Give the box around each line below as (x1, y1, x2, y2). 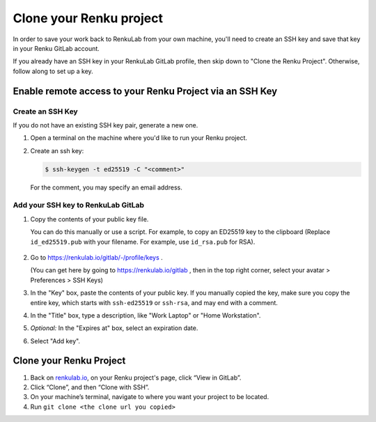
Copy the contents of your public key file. (30, 214, 149, 223)
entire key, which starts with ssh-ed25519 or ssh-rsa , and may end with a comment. (30, 298, 279, 306)
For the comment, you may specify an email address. (30, 183, 182, 192)
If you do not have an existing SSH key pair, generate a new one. (13, 120, 198, 129)
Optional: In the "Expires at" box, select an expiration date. (30, 324, 198, 332)
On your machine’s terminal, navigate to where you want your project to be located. (30, 393, 269, 401)
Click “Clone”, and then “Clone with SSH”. (30, 383, 150, 391)
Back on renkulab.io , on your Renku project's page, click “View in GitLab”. (30, 373, 242, 382)
